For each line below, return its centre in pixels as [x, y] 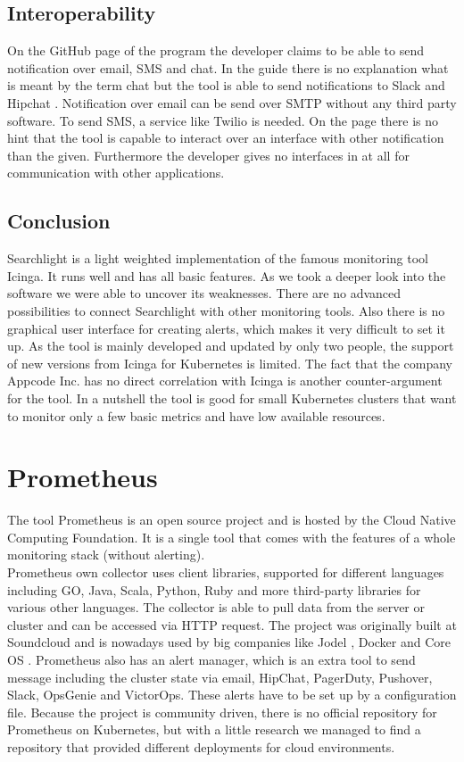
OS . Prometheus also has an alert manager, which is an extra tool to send [211, 659]
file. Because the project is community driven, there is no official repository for [222, 712]
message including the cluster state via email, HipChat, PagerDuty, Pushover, [220, 677]
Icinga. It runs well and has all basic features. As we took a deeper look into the [227, 275]
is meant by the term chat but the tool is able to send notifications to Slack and [226, 85]
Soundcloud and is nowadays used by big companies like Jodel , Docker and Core [229, 642]
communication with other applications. [116, 173]
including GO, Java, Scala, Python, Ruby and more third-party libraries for [214, 589]
